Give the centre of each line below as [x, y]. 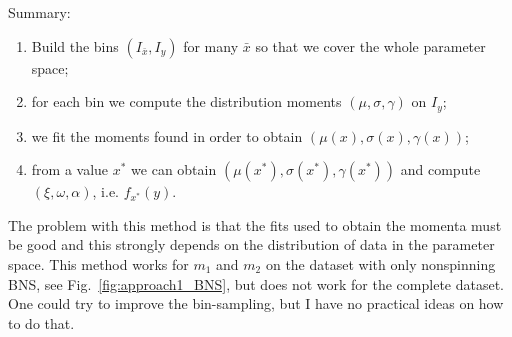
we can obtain [174, 169]
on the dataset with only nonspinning [380, 264]
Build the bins [75, 45]
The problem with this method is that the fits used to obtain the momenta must [255, 224]
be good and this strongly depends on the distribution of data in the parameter [251, 244]
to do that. [41, 322]
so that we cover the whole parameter [370, 45]
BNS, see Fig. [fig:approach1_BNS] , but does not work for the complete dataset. [256, 283]
